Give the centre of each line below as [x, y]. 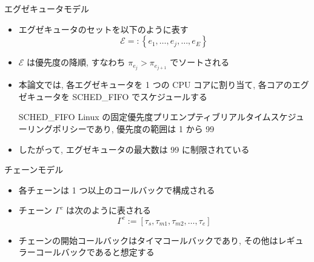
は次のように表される [109, 210]
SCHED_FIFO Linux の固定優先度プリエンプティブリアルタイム [145, 117]
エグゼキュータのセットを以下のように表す [103, 29]
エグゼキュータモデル [47, 8]
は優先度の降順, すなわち [76, 62]
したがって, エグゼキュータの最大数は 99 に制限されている [134, 149]
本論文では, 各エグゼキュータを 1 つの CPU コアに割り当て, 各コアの [155, 85]
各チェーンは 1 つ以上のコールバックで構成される [117, 190]
